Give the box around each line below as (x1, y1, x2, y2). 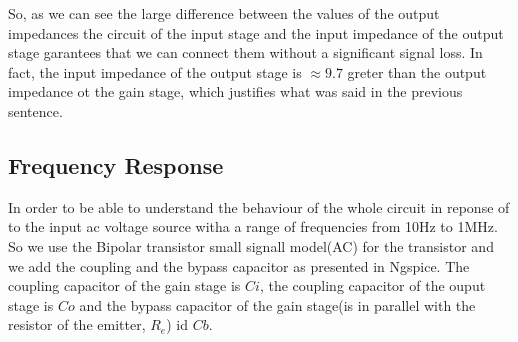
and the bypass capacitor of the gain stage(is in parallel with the (79, 294, 476, 315)
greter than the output (347, 61, 487, 82)
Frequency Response (8, 149, 224, 180)
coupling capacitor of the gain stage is (8, 275, 241, 296)
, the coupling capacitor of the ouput (259, 275, 486, 296)
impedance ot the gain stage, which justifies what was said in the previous (8, 81, 463, 102)
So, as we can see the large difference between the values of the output (8, 3, 440, 23)
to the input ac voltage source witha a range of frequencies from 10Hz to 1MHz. (8, 216, 498, 237)
